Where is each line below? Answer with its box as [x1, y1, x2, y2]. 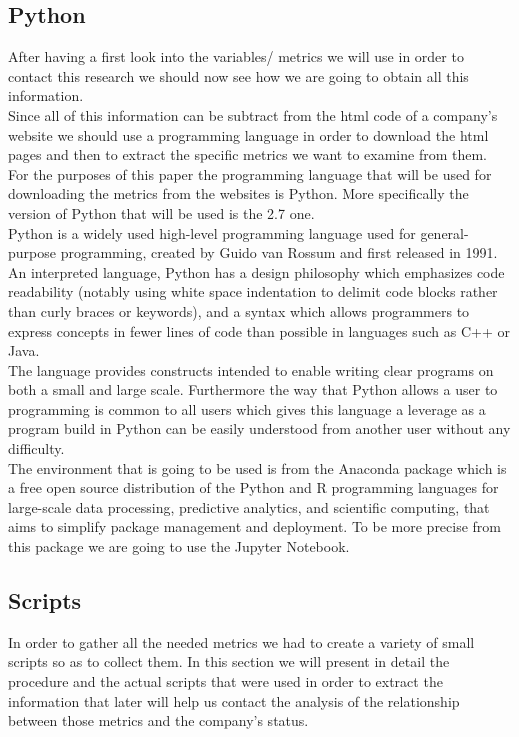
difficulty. [8, 438, 65, 459]
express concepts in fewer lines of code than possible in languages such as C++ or [8, 320, 511, 341]
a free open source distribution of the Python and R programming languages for [8, 477, 499, 498]
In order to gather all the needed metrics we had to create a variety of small [8, 631, 475, 652]
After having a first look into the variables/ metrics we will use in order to [8, 46, 464, 67]
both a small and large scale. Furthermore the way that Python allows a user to [8, 379, 498, 400]
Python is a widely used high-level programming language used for [8, 222, 416, 243]
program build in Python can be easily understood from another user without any [8, 418, 511, 439]
